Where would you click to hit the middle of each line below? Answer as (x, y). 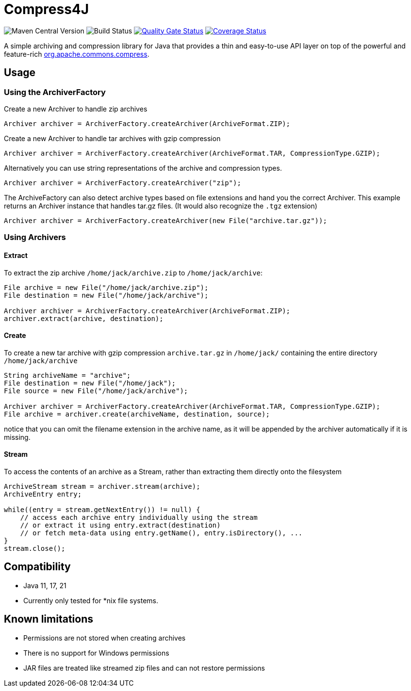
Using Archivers (35, 237)
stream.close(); (35, 548)
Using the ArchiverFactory (55, 92)
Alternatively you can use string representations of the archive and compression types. (143, 168)
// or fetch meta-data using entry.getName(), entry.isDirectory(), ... (161, 533)
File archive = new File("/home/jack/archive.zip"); (106, 287)
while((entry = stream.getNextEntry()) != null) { (102, 510)
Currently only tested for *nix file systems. (91, 600)
